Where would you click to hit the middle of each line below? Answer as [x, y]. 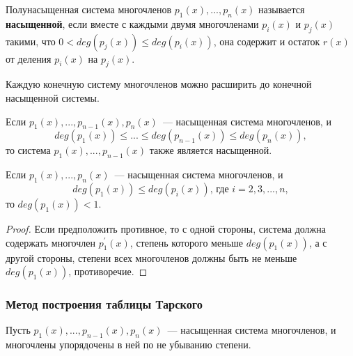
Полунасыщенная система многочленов [89, 9]
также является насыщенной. [211, 150]
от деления [29, 58]
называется [282, 9]
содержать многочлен [50, 242]
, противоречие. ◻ [108, 271]
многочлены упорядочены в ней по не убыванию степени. [128, 345]
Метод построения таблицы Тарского [104, 304]
